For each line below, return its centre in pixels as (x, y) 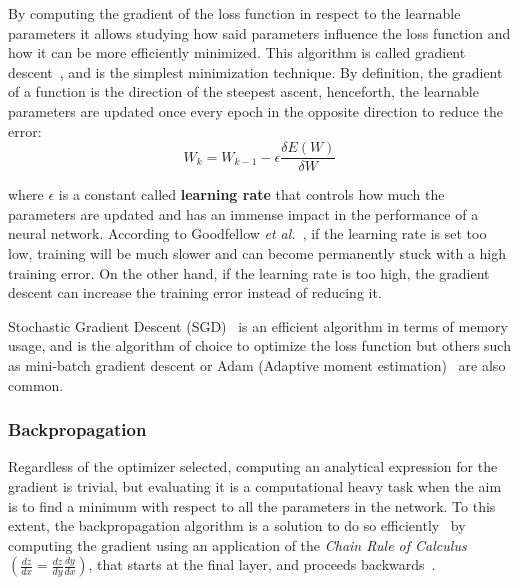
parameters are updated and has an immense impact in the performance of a (243, 213)
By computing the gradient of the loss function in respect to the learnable (234, 13)
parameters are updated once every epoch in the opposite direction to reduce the (256, 110)
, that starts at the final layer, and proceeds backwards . (262, 564)
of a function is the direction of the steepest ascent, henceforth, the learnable (243, 91)
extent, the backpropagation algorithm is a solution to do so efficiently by (237, 525)
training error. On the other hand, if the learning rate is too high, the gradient (249, 272)
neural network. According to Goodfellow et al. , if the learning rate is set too (247, 233)
